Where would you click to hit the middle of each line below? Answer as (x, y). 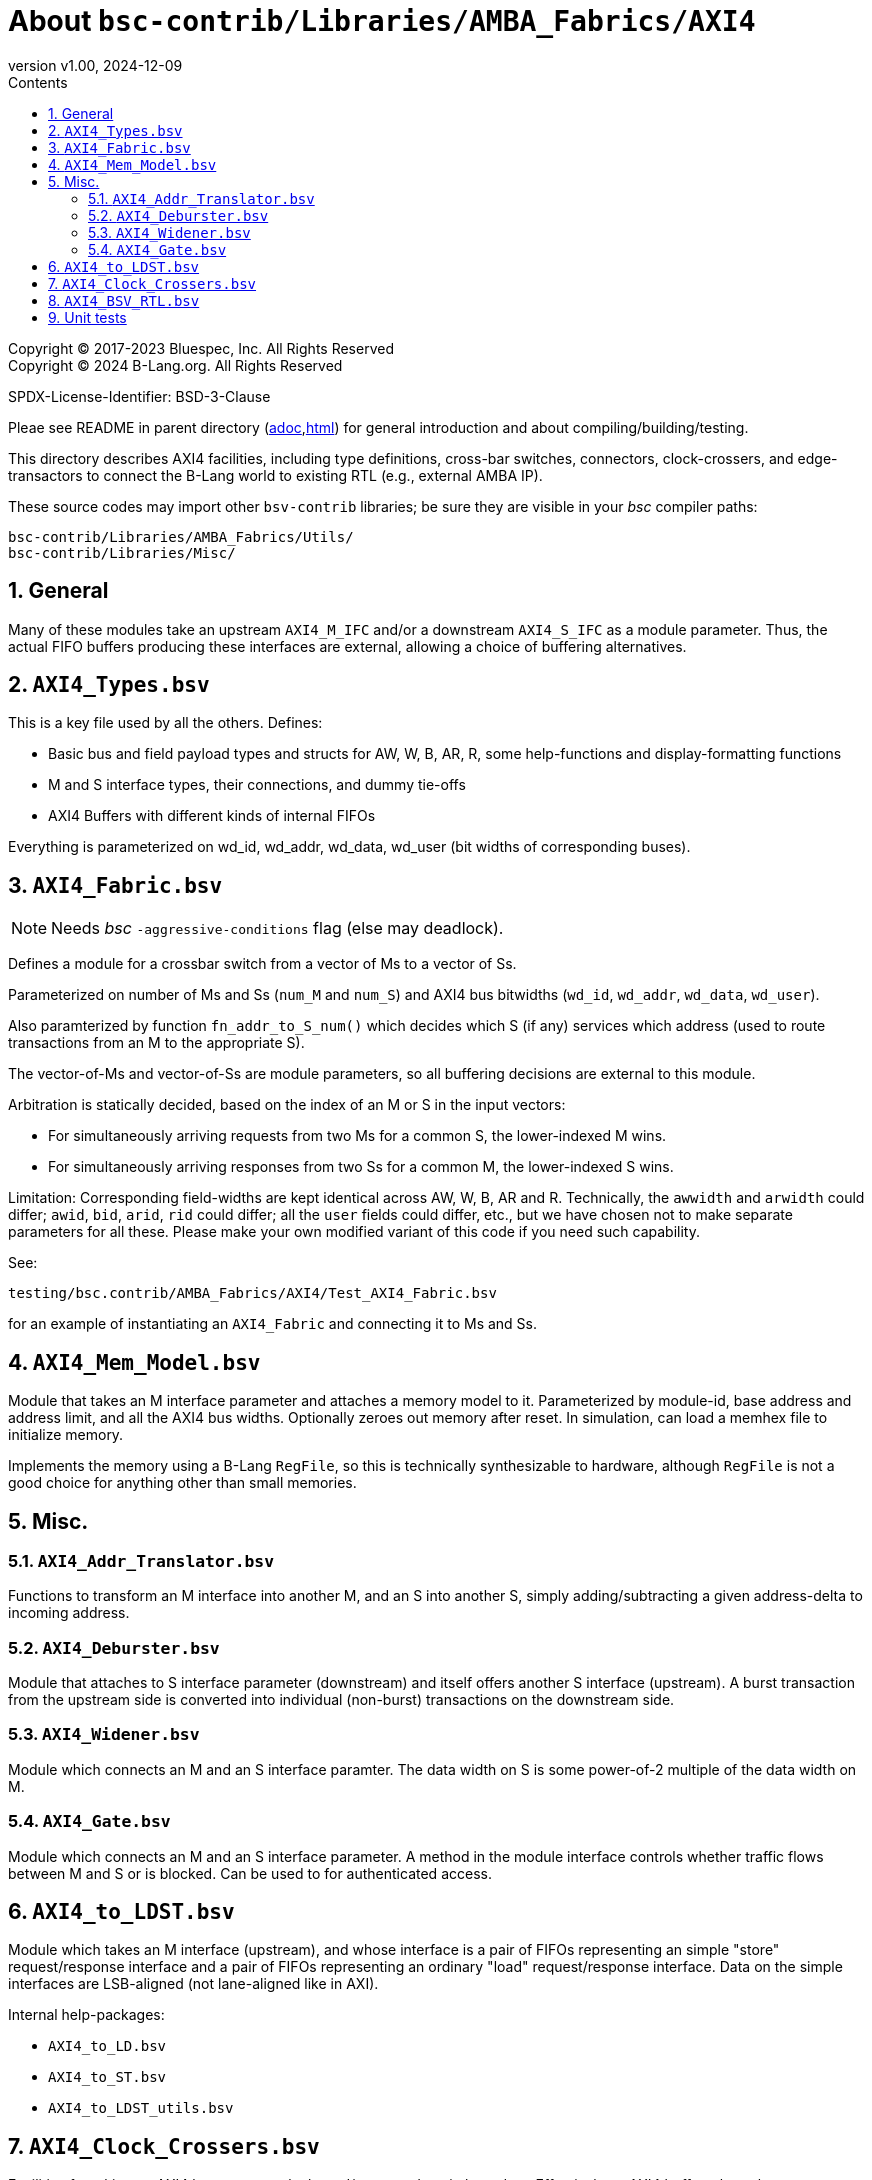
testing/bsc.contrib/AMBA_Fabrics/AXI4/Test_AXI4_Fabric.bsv (252, 1293)
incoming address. (69, 1613)
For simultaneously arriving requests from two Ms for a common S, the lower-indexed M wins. (357, 1136)
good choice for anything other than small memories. (182, 1483)
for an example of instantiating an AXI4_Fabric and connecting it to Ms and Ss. (273, 1324)
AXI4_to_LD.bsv (107, 2046)
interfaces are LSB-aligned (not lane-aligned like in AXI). (193, 1984)
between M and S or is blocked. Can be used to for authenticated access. (250, 1873)
